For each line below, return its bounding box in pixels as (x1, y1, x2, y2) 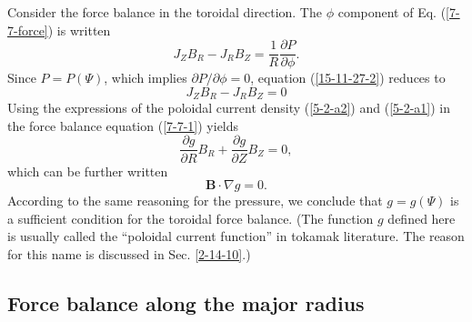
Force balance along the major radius (7, 288, 365, 317)
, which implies (104, 68, 187, 87)
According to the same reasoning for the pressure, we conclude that (7, 191, 383, 210)
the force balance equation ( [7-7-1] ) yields (7, 116, 239, 135)
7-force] (7, 20, 48, 39)
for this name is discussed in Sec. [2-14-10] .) (7, 244, 251, 263)
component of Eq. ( (337, 3, 447, 21)
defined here (387, 208, 456, 227)
